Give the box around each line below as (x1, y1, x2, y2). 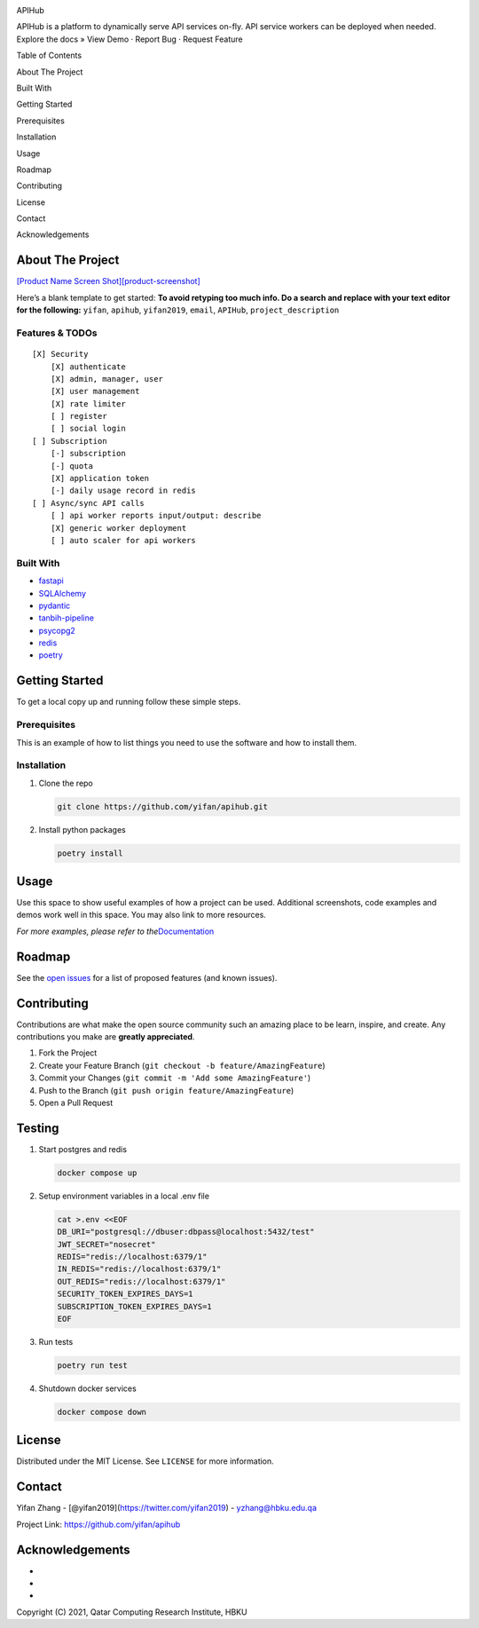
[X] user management (50, 386, 140, 397)
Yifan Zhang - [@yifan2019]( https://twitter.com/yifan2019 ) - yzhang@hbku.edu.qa (16, 1503, 318, 1513)
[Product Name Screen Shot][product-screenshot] (16, 276, 200, 287)
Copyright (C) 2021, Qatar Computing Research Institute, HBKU (16, 1607, 247, 1617)
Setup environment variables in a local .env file (38, 1190, 210, 1201)
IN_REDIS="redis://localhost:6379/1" (57, 1264, 222, 1274)
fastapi (38, 575, 64, 586)
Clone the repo (38, 778, 93, 788)
